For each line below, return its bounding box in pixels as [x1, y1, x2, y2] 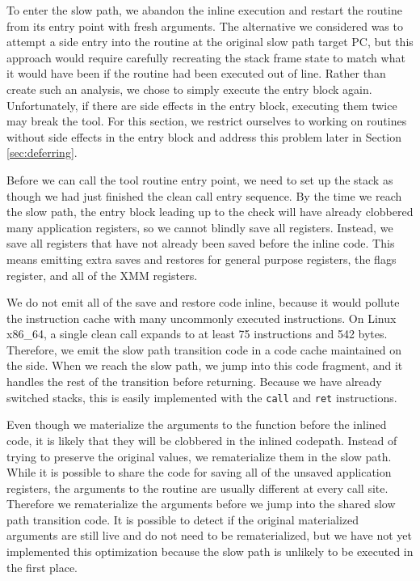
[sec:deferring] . [6, 144, 78, 161]
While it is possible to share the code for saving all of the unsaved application [6, 464, 392, 481]
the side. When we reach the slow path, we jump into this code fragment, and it [6, 357, 403, 374]
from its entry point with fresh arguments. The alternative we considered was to [6, 17, 403, 34]
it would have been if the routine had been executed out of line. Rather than [6, 65, 386, 82]
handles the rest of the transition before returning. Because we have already [6, 373, 382, 390]
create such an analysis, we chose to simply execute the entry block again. [6, 80, 372, 97]
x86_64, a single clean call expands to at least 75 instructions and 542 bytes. [6, 325, 388, 342]
